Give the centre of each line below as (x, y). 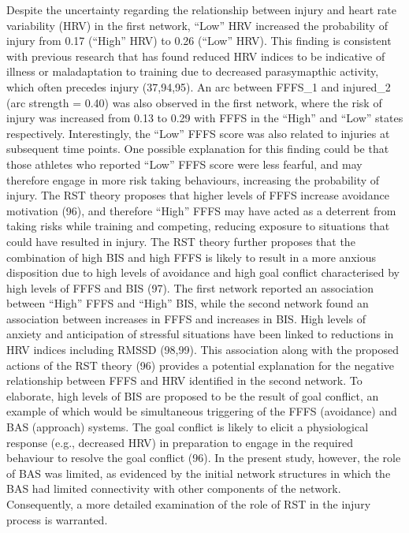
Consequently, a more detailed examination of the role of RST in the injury (189, 504)
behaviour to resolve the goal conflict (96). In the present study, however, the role (204, 458)
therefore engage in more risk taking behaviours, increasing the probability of (193, 179)
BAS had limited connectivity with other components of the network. (174, 488)
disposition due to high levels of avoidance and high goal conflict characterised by (203, 272)
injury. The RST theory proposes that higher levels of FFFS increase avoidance (198, 195)
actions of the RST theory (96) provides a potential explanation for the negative (201, 365)
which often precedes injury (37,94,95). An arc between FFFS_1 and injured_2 (199, 86)
